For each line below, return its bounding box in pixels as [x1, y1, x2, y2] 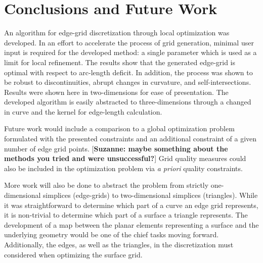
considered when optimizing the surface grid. [4, 249, 143, 259]
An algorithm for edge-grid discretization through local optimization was [4, 27, 230, 38]
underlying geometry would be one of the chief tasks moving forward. [4, 229, 219, 240]
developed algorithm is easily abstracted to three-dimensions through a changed [4, 96, 251, 107]
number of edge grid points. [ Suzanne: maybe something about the [4, 143, 228, 153]
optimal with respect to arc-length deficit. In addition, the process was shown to [4, 67, 253, 77]
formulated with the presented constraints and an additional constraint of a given [4, 133, 257, 144]
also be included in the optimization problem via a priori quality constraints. [4, 163, 243, 173]
